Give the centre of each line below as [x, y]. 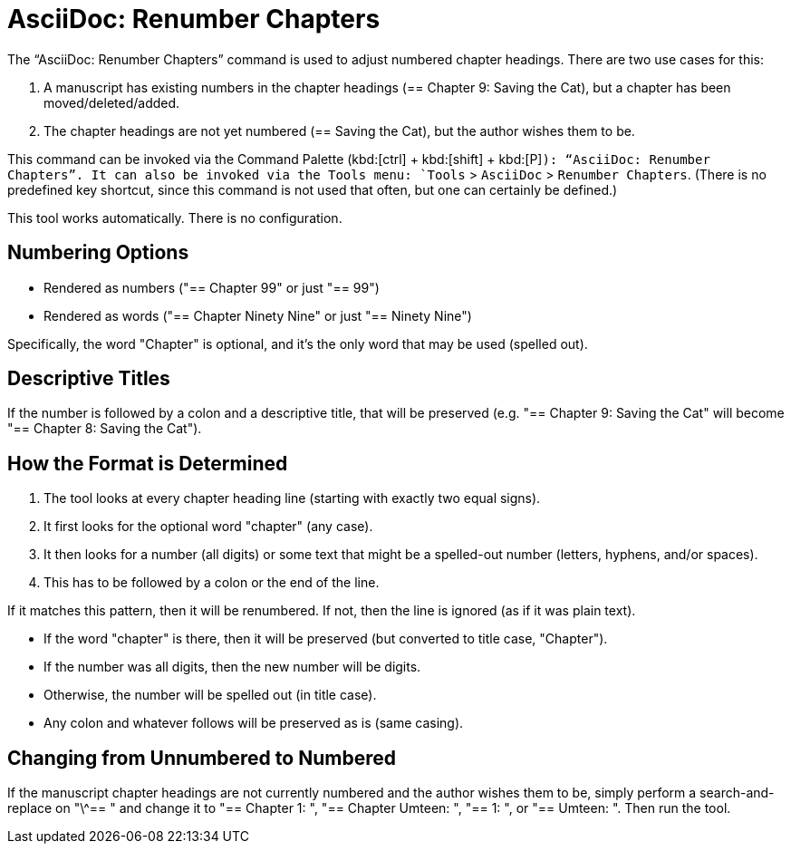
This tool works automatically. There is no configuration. [175, 218]
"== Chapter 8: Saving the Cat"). [105, 429]
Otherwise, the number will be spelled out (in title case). [210, 695]
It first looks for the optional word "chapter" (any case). [208, 527]
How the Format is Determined [148, 463]
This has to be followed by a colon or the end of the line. [212, 583]
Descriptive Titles [89, 379]
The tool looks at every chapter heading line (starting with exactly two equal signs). [292, 498]
